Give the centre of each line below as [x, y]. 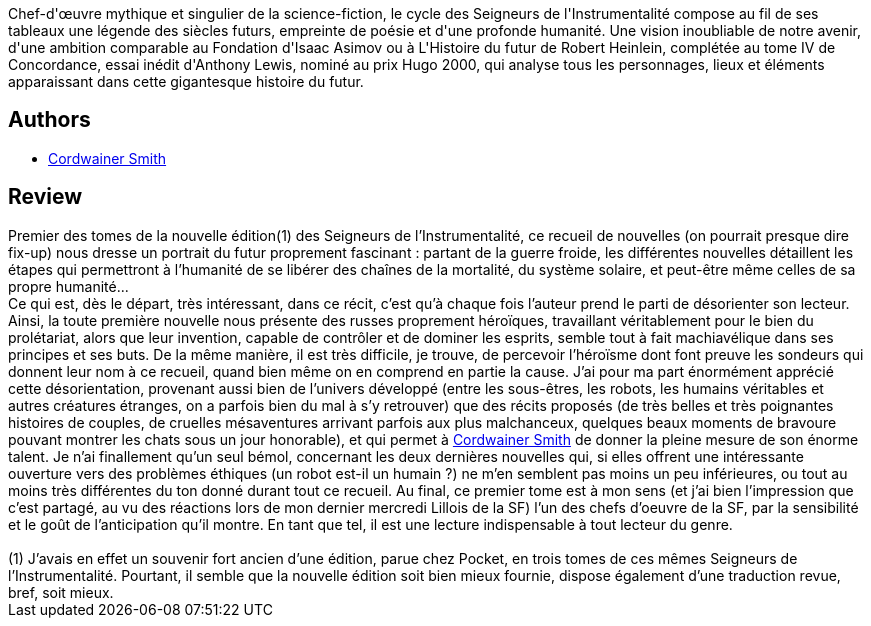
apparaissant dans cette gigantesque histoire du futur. [186, 81]
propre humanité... [68, 286]
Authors [49, 120]
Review [45, 197]
